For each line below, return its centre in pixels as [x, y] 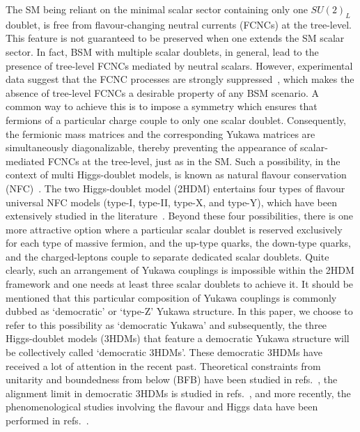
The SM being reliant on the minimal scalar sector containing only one [157, 9]
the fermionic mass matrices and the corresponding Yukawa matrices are [161, 133]
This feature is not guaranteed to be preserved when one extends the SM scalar [175, 38]
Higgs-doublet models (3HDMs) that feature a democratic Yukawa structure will [178, 338]
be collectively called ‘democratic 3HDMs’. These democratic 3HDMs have [164, 352]
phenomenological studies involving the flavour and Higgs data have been [162, 407]
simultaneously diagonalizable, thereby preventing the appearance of [151, 147]
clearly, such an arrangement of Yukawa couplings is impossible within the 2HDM [180, 270]
